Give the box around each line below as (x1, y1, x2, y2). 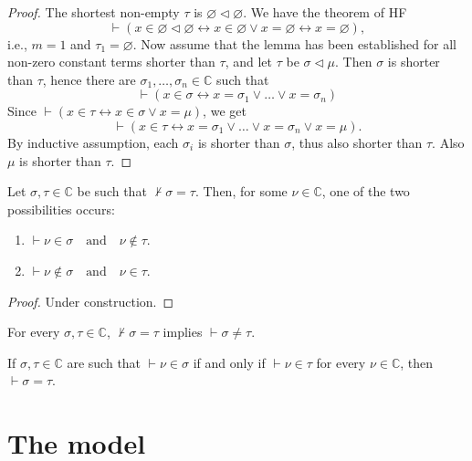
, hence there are (42, 69, 136, 89)
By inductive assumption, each (7, 132, 179, 152)
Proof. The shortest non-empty (7, 3, 180, 21)
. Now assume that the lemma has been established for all (132, 34, 456, 53)
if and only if (193, 352, 266, 372)
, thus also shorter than (291, 132, 423, 152)
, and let (225, 52, 273, 71)
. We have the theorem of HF (243, 3, 407, 21)
